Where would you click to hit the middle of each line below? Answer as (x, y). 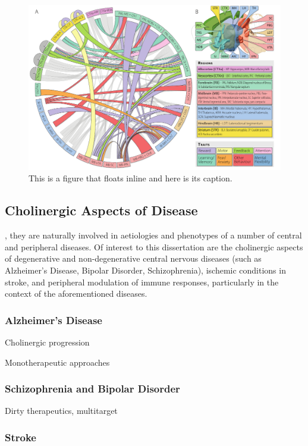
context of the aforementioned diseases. (76, 293)
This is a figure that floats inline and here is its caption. (131, 178)
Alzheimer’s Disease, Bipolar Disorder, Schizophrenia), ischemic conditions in (145, 270)
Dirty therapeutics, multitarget (61, 411)
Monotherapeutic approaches (57, 362)
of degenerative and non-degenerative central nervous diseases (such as (133, 258)
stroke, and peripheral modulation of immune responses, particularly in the (142, 282)
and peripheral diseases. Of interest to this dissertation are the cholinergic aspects (154, 246)
